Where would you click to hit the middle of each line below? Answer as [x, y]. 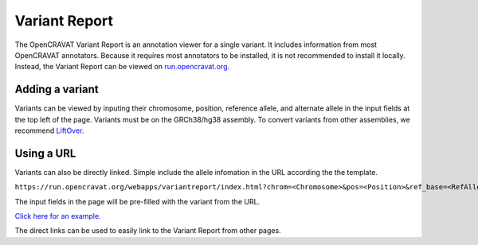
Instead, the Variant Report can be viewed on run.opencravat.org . [122, 67]
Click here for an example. [58, 216]
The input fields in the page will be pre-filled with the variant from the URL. [137, 201]
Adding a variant [57, 89]
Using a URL [45, 153]
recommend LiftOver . [49, 130]
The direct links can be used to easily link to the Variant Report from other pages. [148, 231]
